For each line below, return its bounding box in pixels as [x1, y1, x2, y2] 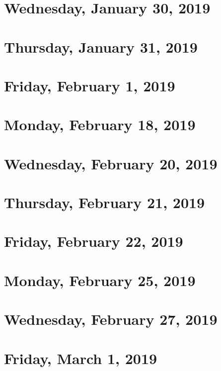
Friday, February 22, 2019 [4, 231, 183, 251]
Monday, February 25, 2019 [4, 270, 196, 290]
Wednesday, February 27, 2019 [4, 309, 218, 329]
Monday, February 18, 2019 [4, 114, 196, 135]
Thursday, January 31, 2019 [4, 36, 198, 57]
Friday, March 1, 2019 [4, 348, 157, 368]
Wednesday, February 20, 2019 [4, 153, 218, 173]
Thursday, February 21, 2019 [4, 192, 205, 213]
